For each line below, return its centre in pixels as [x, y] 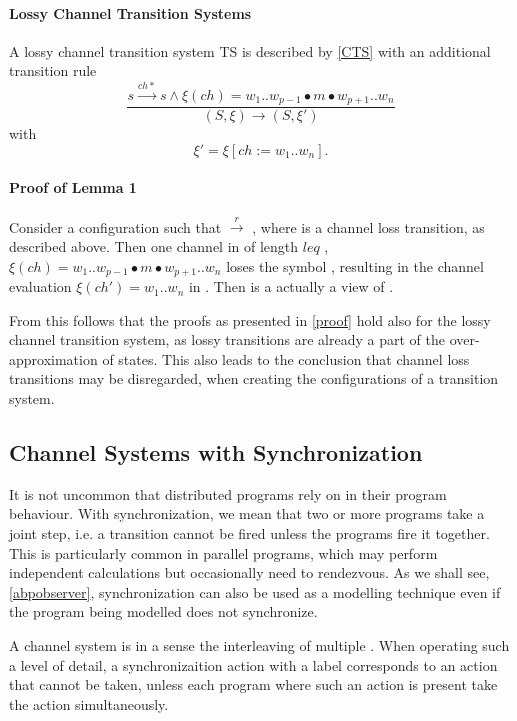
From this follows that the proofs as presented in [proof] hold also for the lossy [250, 319]
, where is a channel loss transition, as [368, 226]
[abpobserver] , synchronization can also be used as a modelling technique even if [255, 591]
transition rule [53, 70]
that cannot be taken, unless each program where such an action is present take [253, 684]
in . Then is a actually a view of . [291, 286]
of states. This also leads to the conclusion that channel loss [286, 358]
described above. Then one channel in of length [154, 246]
